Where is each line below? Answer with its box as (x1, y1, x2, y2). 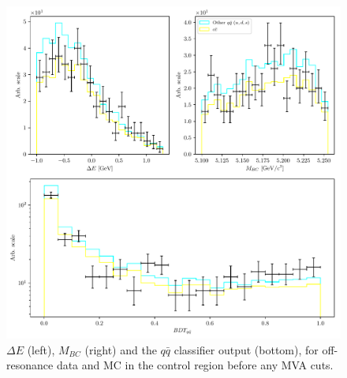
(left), (27, 341, 55, 357)
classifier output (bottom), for (173, 341, 319, 357)
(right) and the (84, 341, 157, 357)
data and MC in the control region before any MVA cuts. (56, 357, 334, 373)
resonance (6, 357, 54, 373)
